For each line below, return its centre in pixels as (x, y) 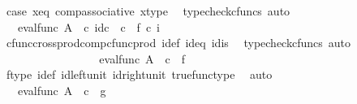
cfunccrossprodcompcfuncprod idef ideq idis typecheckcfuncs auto (178, 43)
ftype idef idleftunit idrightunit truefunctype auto (139, 74)
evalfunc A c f (142, 58)
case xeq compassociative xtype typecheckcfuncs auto (148, 11)
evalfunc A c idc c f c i (88, 26)
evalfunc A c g (62, 90)
